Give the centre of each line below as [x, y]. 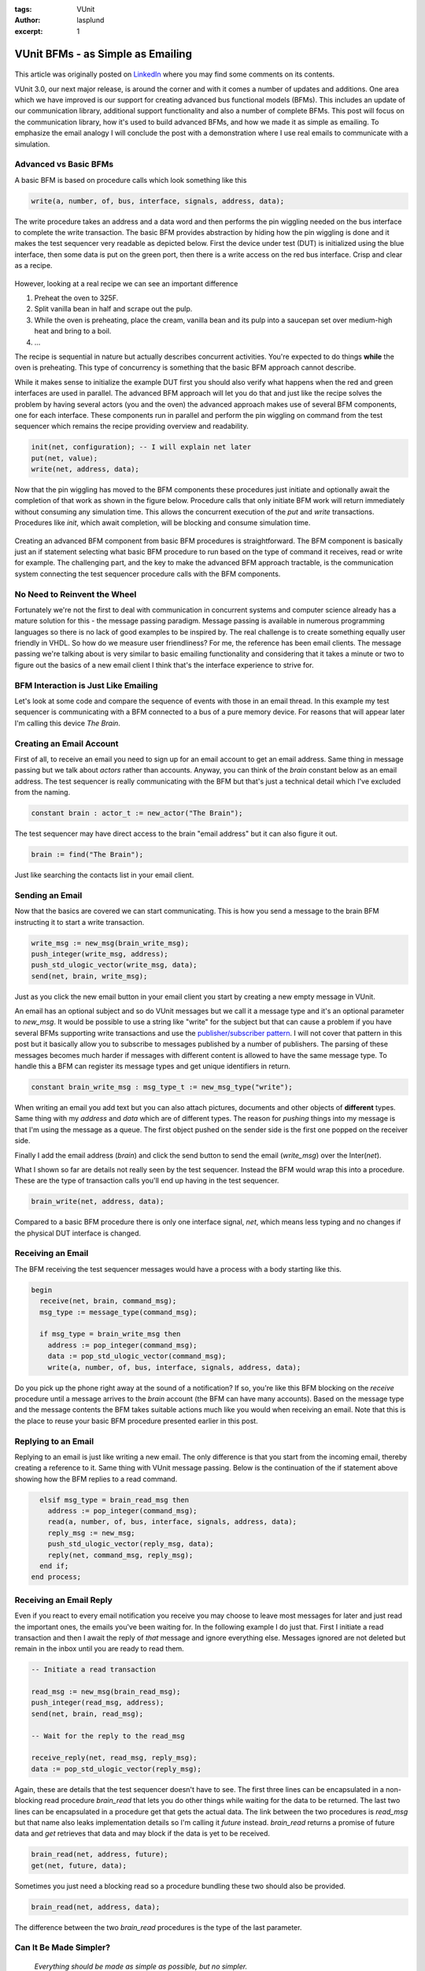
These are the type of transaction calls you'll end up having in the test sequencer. [147, 1181]
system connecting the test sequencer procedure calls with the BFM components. [148, 574]
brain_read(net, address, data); [96, 1907]
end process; [56, 1577]
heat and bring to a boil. [73, 331]
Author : [28, 20]
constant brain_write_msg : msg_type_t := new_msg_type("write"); [162, 1087]
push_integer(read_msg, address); [98, 1703]
